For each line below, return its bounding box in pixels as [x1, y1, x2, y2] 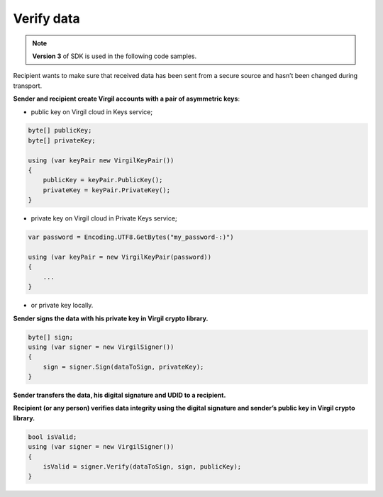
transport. [13, 82, 43, 90]
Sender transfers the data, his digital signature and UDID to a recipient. [13, 391, 226, 400]
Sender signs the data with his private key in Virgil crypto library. [13, 314, 209, 323]
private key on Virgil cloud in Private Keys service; [30, 214, 177, 223]
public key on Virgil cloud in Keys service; [30, 107, 152, 116]
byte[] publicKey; [28, 126, 92, 135]
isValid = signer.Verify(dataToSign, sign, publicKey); [43, 462, 242, 471]
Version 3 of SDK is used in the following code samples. [32, 52, 197, 60]
